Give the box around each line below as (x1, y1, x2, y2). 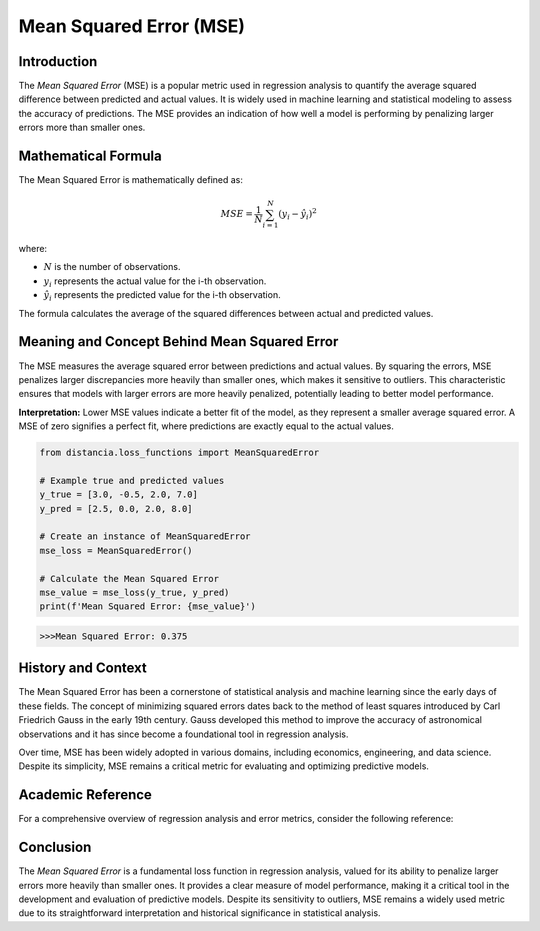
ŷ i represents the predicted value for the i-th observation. (43, 289, 281, 304)
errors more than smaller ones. (18, 121, 146, 134)
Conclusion (18, 839, 92, 856)
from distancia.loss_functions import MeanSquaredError (39, 447, 320, 459)
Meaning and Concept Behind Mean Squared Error (18, 333, 339, 350)
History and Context (18, 660, 147, 677)
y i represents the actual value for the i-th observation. (43, 275, 267, 289)
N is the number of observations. (43, 261, 181, 273)
